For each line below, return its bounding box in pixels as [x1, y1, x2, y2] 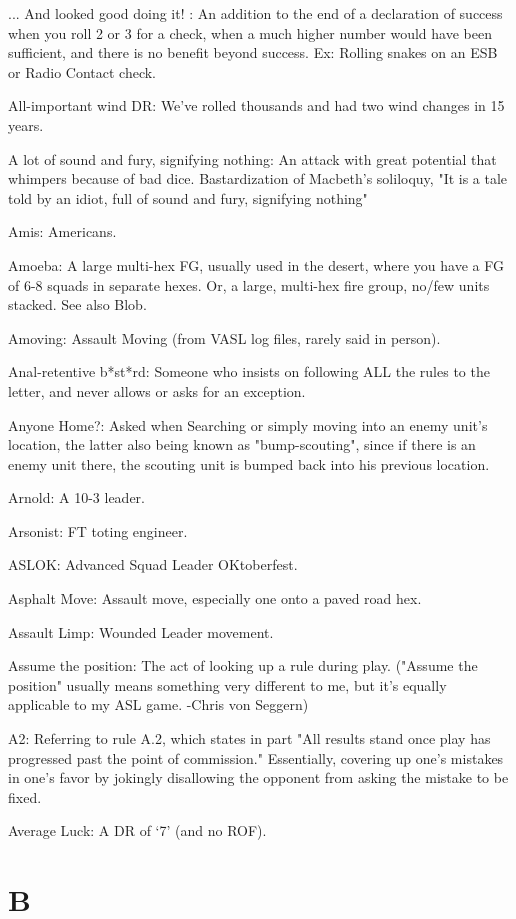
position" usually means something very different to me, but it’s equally [8, 674, 447, 695]
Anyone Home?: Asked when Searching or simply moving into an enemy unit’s [8, 414, 488, 435]
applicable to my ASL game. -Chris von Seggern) [8, 694, 309, 715]
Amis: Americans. [8, 221, 117, 242]
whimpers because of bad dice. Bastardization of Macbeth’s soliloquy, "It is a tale [8, 168, 508, 189]
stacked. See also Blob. [8, 294, 147, 315]
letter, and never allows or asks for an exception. [8, 380, 306, 401]
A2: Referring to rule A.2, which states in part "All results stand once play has [8, 728, 491, 749]
